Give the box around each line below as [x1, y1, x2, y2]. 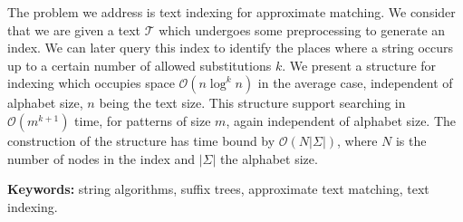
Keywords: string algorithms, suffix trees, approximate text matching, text [7, 179, 429, 198]
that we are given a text [7, 20, 141, 39]
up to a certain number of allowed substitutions [7, 55, 272, 74]
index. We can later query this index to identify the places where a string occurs [7, 38, 454, 57]
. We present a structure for [282, 55, 437, 74]
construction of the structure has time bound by [7, 130, 275, 150]
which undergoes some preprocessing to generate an [159, 20, 446, 39]
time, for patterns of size [74, 111, 211, 130]
